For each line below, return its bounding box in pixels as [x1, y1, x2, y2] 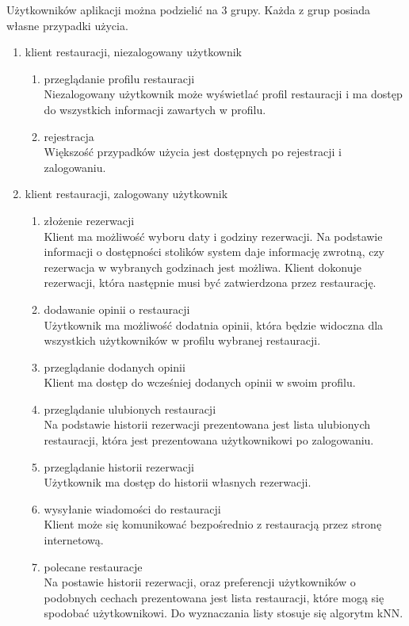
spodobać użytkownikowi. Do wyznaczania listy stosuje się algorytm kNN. [44, 605, 403, 621]
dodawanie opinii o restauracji [44, 300, 190, 317]
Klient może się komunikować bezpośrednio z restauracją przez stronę [44, 516, 382, 532]
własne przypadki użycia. [6, 17, 128, 33]
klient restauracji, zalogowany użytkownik [25, 185, 228, 202]
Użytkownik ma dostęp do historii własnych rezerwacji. [44, 474, 312, 490]
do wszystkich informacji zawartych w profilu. [44, 101, 266, 117]
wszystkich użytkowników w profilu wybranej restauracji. [44, 332, 321, 349]
